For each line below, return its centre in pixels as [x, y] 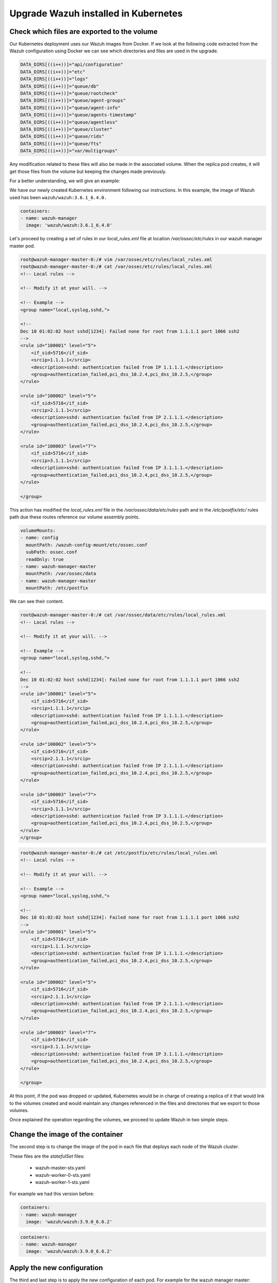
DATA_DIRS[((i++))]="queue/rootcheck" [69, 93]
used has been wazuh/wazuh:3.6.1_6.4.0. [58, 197]
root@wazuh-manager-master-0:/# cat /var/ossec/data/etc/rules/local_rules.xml [123, 615]
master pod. [22, 246]
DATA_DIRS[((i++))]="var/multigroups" [69, 151]
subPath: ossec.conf [52, 552]
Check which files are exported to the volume [84, 32]
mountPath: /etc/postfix [57, 588]
